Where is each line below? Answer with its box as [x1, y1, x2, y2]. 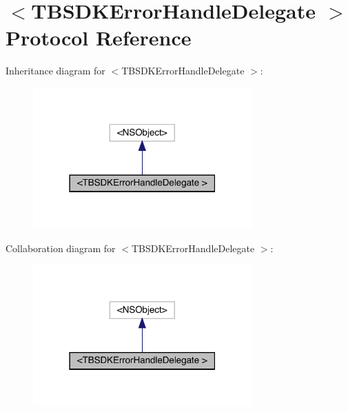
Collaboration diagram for [6, 240, 116, 255]
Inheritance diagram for [6, 63, 105, 78]
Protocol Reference [6, 23, 192, 52]
